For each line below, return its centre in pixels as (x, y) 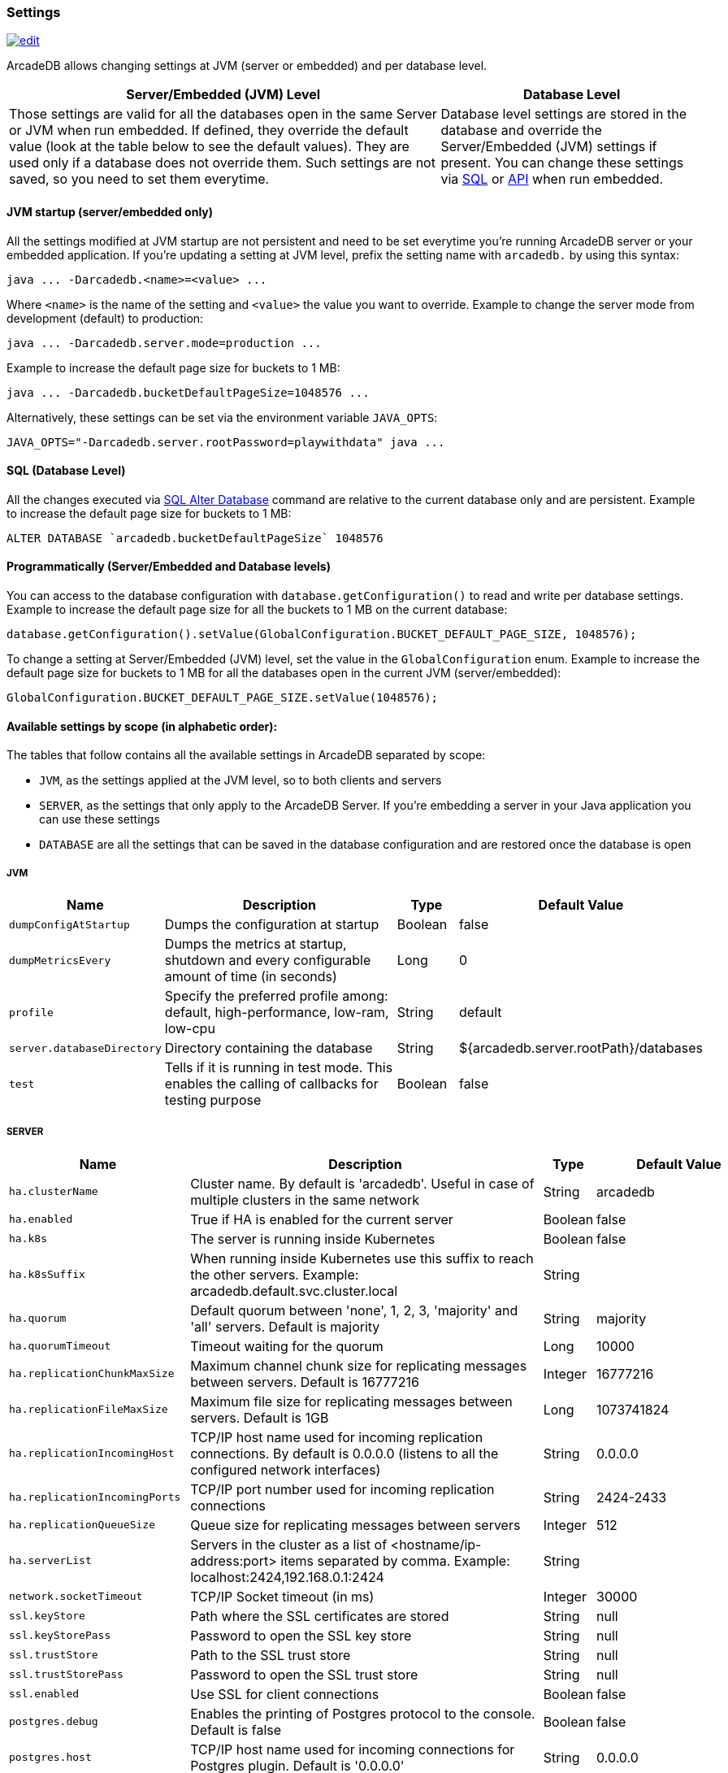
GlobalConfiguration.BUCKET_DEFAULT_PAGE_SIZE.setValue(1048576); (223, 698)
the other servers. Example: (275, 1274)
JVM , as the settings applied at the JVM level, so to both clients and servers (240, 780)
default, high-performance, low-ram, (277, 1013)
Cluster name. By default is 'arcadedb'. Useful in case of (362, 1183)
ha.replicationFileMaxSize (89, 1410)
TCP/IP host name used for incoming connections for (353, 1749)
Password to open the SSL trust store (304, 1674)
